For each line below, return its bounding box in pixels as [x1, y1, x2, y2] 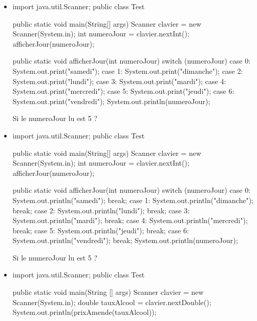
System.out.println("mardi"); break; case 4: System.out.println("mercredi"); [12, 215, 248, 226]
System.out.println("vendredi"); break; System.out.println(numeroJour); [12, 235, 238, 246]
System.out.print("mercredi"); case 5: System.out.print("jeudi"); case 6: [12, 86, 234, 96]
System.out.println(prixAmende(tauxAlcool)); [12, 307, 157, 317]
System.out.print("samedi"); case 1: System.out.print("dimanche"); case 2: [12, 65, 243, 76]
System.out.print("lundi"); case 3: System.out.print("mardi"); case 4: [12, 75, 226, 86]
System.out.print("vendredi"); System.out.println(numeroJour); [12, 95, 210, 106]
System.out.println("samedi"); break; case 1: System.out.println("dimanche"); [12, 194, 253, 205]
